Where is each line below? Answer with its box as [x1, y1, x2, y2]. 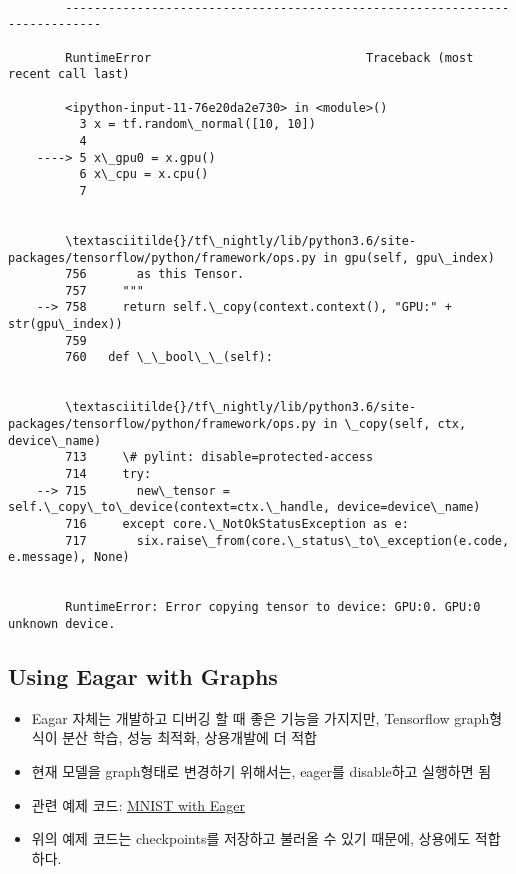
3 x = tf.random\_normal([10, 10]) [79, 117, 316, 132]
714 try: [65, 467, 152, 482]
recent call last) [8, 67, 130, 82]
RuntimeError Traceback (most [65, 50, 474, 65]
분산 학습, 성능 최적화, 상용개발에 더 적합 [62, 727, 317, 748]
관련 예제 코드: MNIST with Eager [31, 794, 246, 815]
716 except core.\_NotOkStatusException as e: [65, 517, 409, 531]
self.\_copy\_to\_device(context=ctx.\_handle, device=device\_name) [8, 500, 481, 515]
